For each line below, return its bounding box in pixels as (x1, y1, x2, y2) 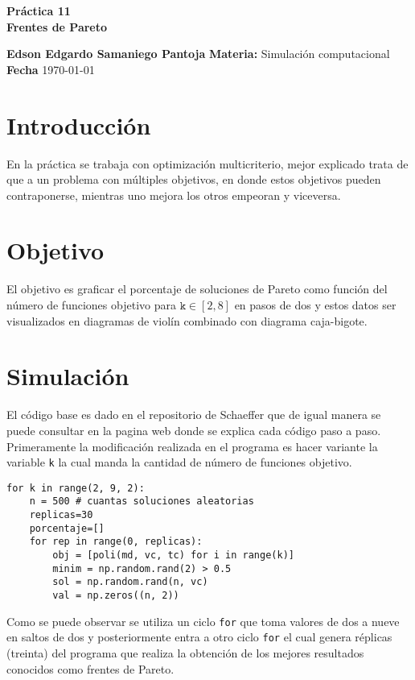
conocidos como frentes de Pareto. (6, 660, 175, 677)
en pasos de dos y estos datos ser (234, 296, 397, 313)
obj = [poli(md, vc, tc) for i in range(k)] (52, 549, 294, 562)
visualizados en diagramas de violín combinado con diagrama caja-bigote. (6, 312, 368, 329)
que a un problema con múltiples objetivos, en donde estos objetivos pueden (6, 171, 381, 188)
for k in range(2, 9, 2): (6, 482, 145, 494)
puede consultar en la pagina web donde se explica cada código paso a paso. (6, 421, 381, 438)
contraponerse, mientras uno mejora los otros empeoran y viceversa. (6, 186, 341, 203)
